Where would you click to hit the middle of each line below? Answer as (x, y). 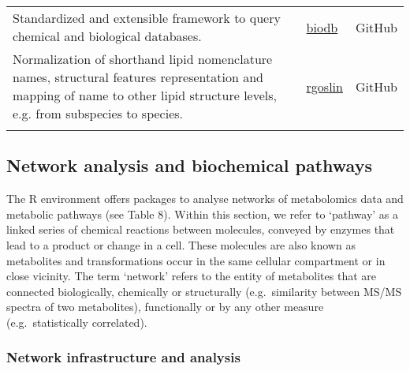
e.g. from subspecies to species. (98, 113)
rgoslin (324, 86)
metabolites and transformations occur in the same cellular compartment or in (196, 260)
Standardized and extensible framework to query (147, 18)
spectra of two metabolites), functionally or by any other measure (165, 307)
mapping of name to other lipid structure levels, (145, 95)
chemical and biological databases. (107, 36)
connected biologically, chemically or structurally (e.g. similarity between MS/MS (204, 291)
